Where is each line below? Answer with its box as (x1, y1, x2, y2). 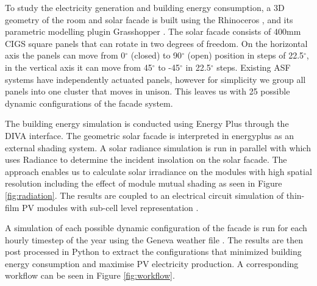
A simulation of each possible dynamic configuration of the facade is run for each (5, 221, 307, 234)
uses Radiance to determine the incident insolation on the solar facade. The (5, 153, 287, 166)
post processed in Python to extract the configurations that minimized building (5, 245, 302, 258)
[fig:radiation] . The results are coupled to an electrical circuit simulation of (5, 188, 284, 201)
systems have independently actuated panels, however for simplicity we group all (5, 73, 306, 85)
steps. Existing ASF (216, 60, 291, 73)
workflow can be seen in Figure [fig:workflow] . (5, 269, 175, 282)
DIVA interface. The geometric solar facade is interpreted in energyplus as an (5, 129, 294, 141)
